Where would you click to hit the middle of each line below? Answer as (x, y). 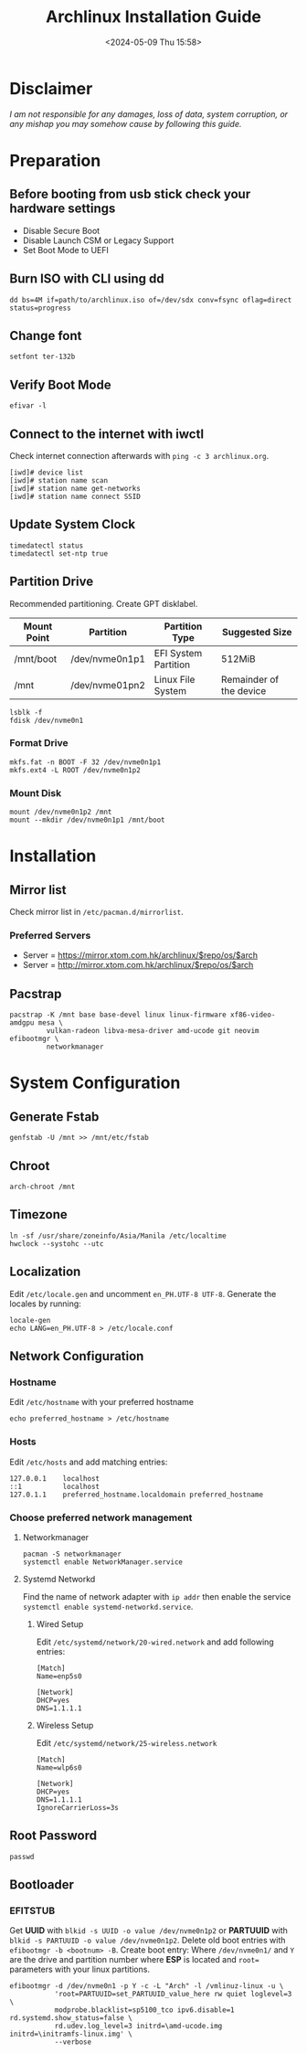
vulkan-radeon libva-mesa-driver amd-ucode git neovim (153, 1031)
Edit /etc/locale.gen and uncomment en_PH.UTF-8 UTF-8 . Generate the (143, 1293)
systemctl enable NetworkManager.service (102, 1562)
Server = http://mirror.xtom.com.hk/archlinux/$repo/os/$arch (138, 965)
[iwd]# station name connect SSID (75, 496)
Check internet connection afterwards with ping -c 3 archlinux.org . (139, 455)
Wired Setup (60, 1623)
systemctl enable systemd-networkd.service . (108, 1606)
